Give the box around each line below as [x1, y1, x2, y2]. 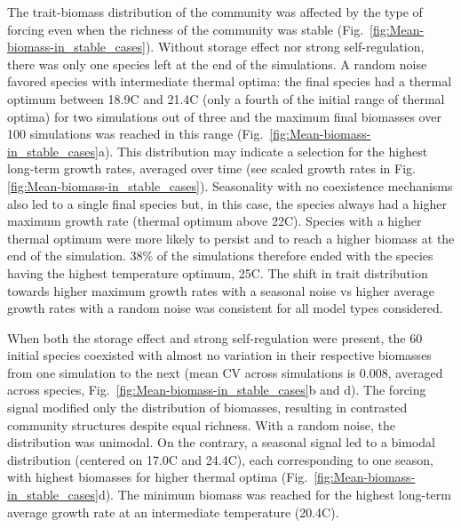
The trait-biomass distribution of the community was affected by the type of [7, 3, 423, 20]
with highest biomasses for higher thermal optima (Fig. [7, 468, 308, 486]
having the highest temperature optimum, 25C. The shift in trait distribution [7, 263, 428, 282]
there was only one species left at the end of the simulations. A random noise [7, 54, 427, 73]
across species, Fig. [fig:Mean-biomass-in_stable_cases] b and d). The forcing [7, 380, 426, 399]
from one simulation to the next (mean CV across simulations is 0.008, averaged [7, 363, 443, 381]
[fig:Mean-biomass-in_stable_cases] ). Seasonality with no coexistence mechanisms [7, 176, 453, 195]
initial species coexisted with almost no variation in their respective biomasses [7, 346, 432, 364]
